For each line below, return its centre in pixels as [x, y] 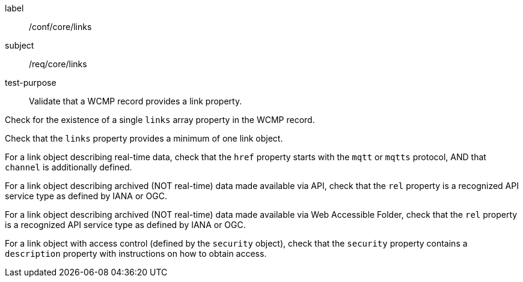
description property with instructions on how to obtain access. [136, 253]
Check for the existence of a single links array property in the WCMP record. [160, 120]
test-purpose [31, 82]
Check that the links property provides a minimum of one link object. [144, 138]
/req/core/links [58, 64]
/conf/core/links [60, 27]
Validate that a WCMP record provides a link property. [136, 101]
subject [20, 45]
